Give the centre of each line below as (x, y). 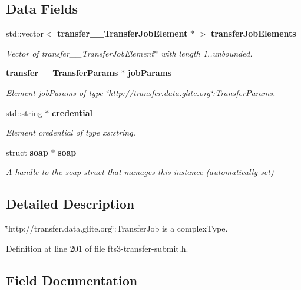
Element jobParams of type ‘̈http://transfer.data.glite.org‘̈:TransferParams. (141, 92)
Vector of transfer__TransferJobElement (80, 53)
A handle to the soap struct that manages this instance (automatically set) (140, 172)
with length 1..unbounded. (207, 53)
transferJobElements (254, 33)
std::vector (25, 33)
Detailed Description (70, 204)
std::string (24, 112)
